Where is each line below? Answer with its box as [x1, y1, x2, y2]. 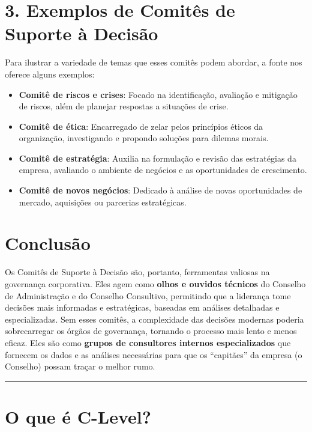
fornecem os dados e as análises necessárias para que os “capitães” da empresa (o [5, 348, 302, 361]
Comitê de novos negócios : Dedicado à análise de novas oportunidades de [19, 184, 302, 196]
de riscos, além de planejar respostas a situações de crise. [19, 100, 229, 112]
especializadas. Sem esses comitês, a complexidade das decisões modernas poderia [5, 312, 304, 325]
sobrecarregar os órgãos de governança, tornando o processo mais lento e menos [5, 324, 297, 337]
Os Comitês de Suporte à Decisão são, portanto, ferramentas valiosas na [5, 266, 270, 278]
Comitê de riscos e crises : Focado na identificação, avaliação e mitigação [19, 88, 298, 100]
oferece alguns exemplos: [5, 67, 95, 80]
